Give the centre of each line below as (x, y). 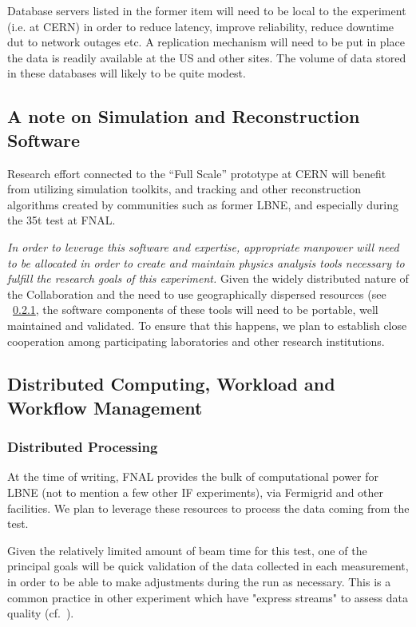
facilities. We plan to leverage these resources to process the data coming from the (208, 508)
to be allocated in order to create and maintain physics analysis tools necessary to (206, 262)
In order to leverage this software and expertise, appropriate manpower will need (203, 246)
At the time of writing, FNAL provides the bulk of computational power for (193, 476)
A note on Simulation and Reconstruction (184, 116)
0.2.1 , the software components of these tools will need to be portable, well (196, 310)
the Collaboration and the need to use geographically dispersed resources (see (197, 294)
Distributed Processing (83, 447)
